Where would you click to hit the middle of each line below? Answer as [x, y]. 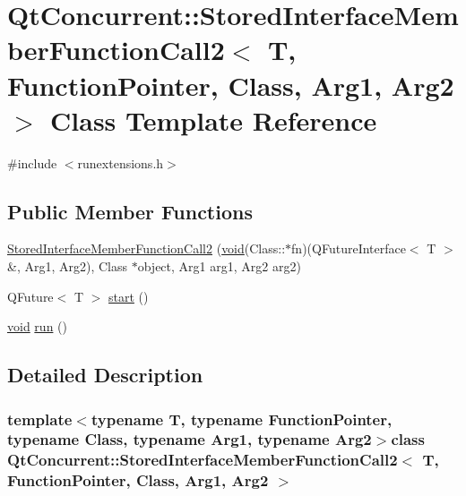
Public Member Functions [130, 211]
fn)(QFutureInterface [349, 248]
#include [32, 162]
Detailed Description [105, 375]
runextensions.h [121, 162]
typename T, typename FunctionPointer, [242, 419]
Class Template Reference [214, 120]
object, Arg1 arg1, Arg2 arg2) [219, 266]
